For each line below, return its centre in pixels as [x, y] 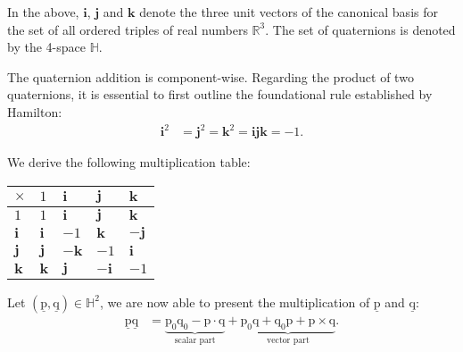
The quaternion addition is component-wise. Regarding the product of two [211, 76]
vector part [288, 341]
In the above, [43, 12]
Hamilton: [35, 111]
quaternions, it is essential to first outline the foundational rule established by [220, 94]
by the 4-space [46, 47]
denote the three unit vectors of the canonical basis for [289, 12]
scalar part [195, 341]
